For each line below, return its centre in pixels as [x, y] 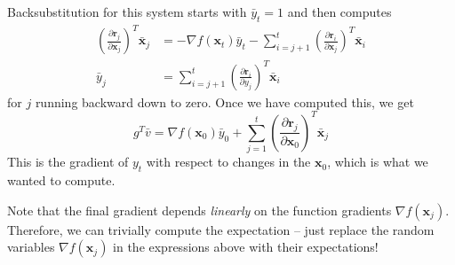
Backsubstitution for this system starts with [127, 12]
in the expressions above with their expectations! [246, 247]
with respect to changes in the [228, 162]
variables [31, 247]
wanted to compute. [61, 180]
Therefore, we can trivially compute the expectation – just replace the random [221, 229]
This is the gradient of [68, 162]
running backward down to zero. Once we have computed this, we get [224, 101]
